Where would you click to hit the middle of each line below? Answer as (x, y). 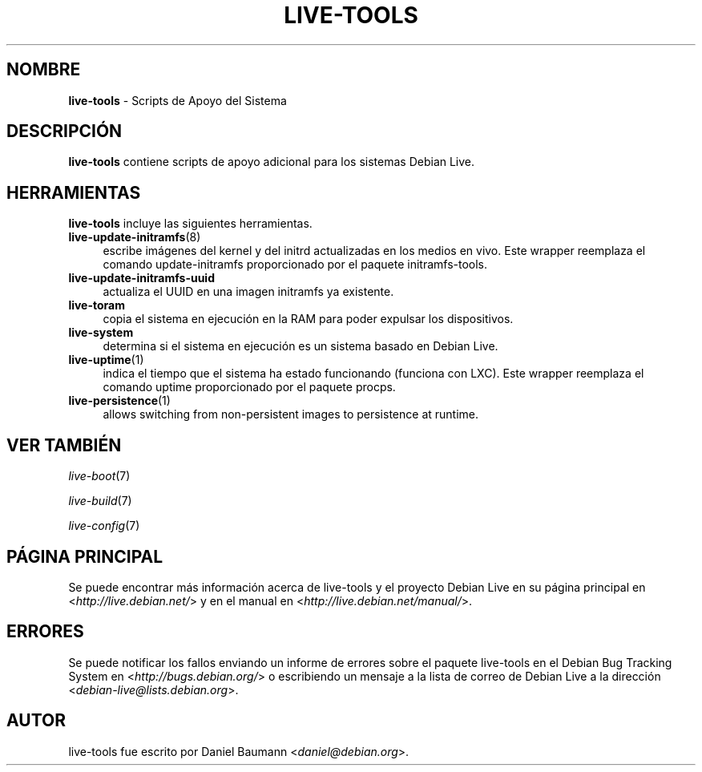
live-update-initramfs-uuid (141, 278)
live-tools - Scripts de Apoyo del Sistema (178, 100)
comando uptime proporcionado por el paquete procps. (249, 387)
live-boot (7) (99, 476)
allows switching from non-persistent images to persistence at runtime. (291, 414)
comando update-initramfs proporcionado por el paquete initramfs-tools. (295, 265)
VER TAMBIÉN (64, 445)
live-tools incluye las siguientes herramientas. (190, 224)
